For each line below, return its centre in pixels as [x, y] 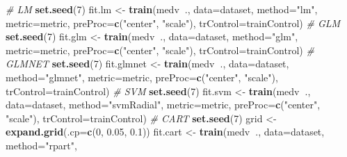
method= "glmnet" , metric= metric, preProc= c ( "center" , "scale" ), [142, 77]
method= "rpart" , [41, 145]
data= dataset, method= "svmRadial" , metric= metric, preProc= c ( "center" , [163, 105]
